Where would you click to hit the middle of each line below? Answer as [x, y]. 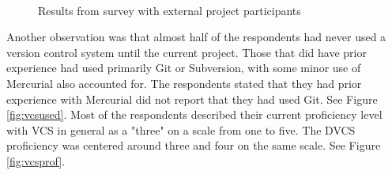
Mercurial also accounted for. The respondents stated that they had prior [184, 83]
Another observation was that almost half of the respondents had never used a [196, 37]
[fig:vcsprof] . [36, 160]
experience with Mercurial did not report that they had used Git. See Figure [192, 99]
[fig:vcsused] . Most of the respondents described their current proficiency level [194, 114]
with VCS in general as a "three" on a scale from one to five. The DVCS [181, 129]
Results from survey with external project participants [170, 10]
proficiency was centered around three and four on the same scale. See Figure [194, 145]
